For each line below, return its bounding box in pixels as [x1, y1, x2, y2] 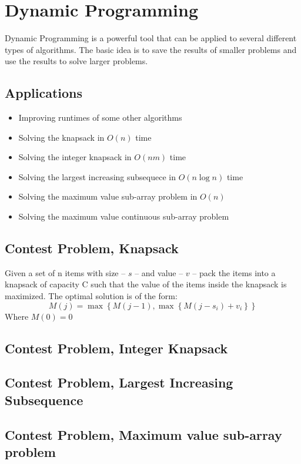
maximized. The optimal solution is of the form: [5, 290, 178, 302]
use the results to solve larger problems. [5, 55, 148, 67]
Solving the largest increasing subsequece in [18, 170, 176, 183]
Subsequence [5, 390, 83, 409]
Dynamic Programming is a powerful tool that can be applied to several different [5, 32, 297, 44]
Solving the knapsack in [18, 131, 105, 143]
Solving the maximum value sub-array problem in [18, 190, 198, 203]
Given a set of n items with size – [5, 266, 126, 279]
